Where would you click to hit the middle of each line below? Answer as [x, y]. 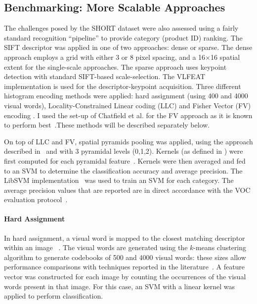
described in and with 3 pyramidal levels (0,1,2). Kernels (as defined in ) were [124, 151]
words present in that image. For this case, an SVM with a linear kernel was [120, 286]
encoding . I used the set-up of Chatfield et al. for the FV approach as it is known [128, 115]
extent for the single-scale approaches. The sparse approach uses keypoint [115, 66]
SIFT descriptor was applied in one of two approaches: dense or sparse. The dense [128, 47]
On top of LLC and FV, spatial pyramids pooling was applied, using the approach [128, 141]
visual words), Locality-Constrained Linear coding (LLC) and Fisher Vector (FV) [128, 105]
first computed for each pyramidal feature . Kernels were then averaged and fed [125, 160]
